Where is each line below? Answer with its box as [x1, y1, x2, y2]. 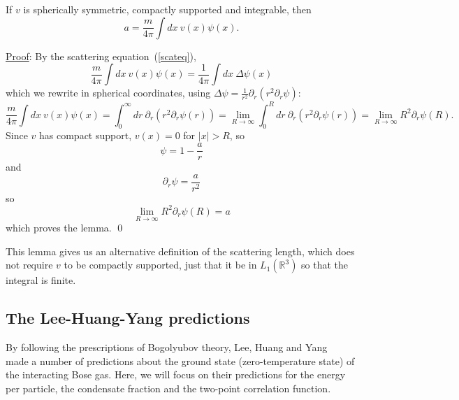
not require [6, 257, 53, 272]
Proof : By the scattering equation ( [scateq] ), [6, 48, 196, 63]
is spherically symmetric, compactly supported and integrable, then [23, 2, 312, 16]
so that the [301, 257, 349, 272]
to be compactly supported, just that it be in [64, 257, 257, 272]
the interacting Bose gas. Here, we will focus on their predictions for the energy [6, 367, 346, 382]
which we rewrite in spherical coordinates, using [6, 85, 211, 100]
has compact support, [39, 128, 132, 143]
